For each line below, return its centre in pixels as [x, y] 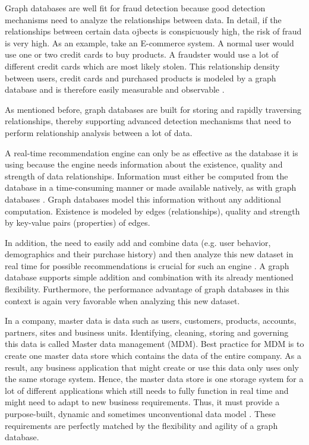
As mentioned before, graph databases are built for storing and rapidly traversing [153, 109]
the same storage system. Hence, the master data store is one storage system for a [154, 379]
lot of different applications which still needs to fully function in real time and [147, 390]
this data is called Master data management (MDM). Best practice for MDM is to [154, 344]
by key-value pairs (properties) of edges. [78, 222]
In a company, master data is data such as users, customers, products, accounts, [151, 321]
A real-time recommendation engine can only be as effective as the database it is [152, 152]
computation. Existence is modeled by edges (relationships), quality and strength [152, 211]
